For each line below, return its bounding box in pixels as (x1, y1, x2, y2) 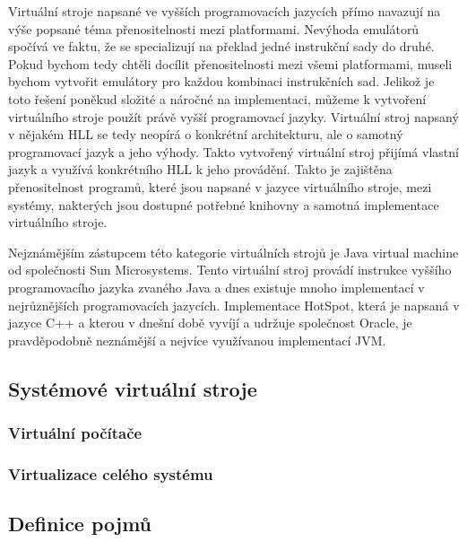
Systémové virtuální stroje (8, 374, 257, 402)
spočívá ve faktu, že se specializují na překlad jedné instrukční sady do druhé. (8, 37, 435, 56)
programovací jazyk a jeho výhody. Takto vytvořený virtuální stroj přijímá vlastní (8, 142, 459, 161)
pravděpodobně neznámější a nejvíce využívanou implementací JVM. (8, 330, 386, 349)
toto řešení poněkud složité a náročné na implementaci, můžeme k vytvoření (8, 89, 427, 108)
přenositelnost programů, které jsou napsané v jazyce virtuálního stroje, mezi (8, 177, 432, 196)
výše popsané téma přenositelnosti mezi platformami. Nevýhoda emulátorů (8, 19, 419, 38)
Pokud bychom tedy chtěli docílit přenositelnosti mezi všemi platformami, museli (8, 54, 453, 73)
